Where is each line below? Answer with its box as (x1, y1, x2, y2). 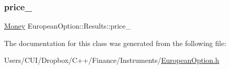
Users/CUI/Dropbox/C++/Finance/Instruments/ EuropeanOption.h (4, 55, 219, 65)
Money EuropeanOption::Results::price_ (4, 20, 131, 31)
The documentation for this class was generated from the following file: (4, 37, 226, 48)
